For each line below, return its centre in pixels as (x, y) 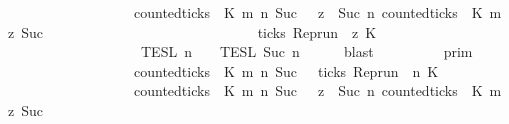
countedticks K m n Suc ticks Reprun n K (286, 70)
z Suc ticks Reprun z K (192, 31)
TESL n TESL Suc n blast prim (306, 51)
